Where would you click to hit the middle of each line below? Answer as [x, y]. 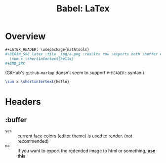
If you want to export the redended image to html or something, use [86, 151]
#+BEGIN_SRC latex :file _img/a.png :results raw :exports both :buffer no [85, 54]
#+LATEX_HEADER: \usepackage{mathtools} [47, 49]
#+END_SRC [15, 63]
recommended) [33, 141]
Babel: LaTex [83, 9]
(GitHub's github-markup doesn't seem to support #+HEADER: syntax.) [75, 73]
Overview [25, 36]
